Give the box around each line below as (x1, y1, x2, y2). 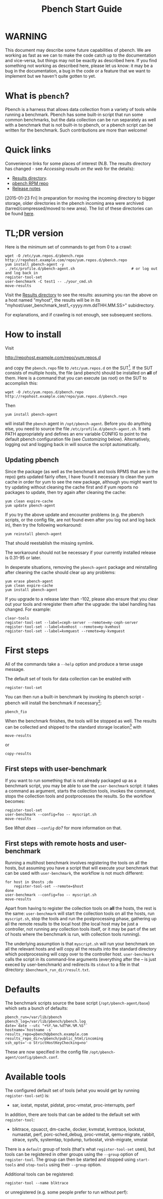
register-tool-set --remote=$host (14, 884, 84, 889)
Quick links (5, 144, 51, 155)
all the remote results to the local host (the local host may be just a (5, 921, 139, 927)
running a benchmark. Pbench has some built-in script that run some (5, 111, 144, 117)
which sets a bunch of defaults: (5, 1005, 68, 1011)
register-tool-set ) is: (5, 1092, 50, 1098)
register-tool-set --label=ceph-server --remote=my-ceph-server (5, 620, 138, 625)
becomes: (5, 799, 25, 804)
